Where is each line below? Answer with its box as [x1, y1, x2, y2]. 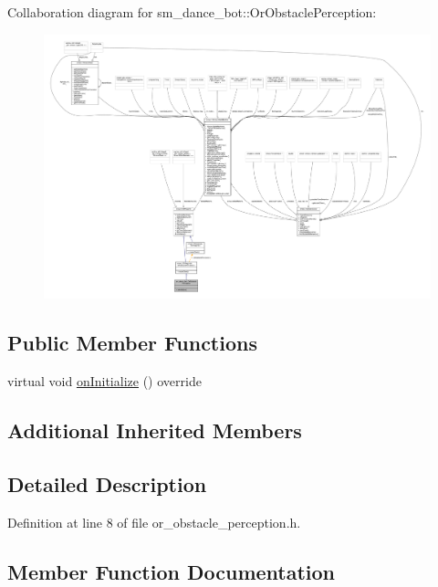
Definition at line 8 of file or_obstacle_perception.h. [7, 512, 301, 531]
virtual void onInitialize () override [7, 372, 202, 391]
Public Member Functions [7, 329, 257, 357]
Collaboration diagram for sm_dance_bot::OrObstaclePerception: [7, 3, 377, 21]
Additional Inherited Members [7, 416, 302, 445]
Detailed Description [7, 469, 207, 498]
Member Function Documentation [7, 557, 336, 585]
